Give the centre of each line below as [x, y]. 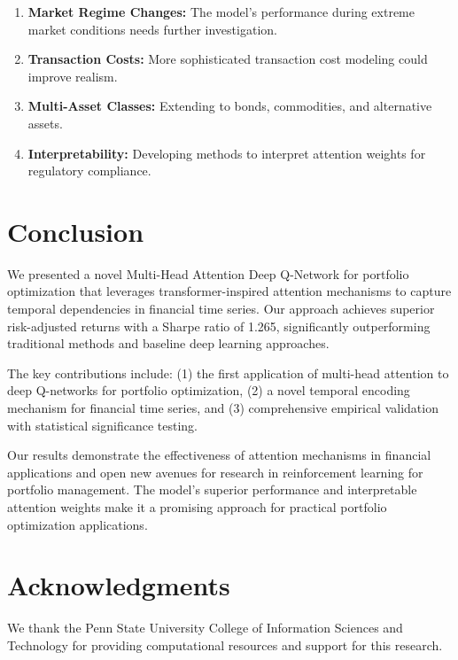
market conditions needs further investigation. [152, 29]
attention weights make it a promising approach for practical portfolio [197, 507]
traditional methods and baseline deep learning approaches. [168, 343]
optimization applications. [78, 524]
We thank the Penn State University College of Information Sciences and [205, 628]
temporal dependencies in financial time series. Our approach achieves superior [221, 309]
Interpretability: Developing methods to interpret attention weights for [227, 153]
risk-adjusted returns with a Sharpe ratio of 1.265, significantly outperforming [219, 326]
